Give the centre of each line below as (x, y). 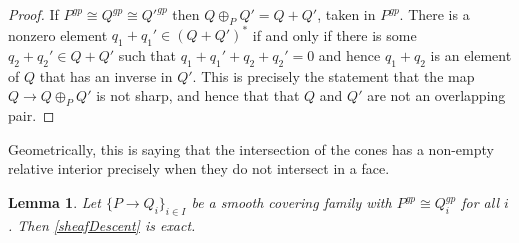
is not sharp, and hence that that (198, 95)
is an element (471, 55)
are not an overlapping (436, 95)
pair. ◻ (31, 115)
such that (147, 55)
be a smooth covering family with (291, 202)
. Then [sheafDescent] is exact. (102, 224)
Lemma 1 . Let (54, 202)
